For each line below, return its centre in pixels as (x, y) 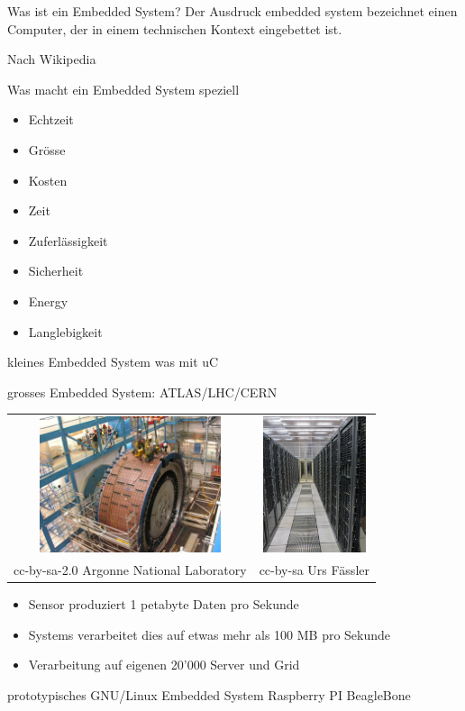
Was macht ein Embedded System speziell (123, 89)
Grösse (47, 149)
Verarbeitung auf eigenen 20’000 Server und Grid (164, 665)
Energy (48, 301)
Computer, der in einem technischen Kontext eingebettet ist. (175, 28)
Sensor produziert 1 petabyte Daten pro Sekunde (164, 604)
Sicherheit (56, 271)
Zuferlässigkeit (68, 240)
